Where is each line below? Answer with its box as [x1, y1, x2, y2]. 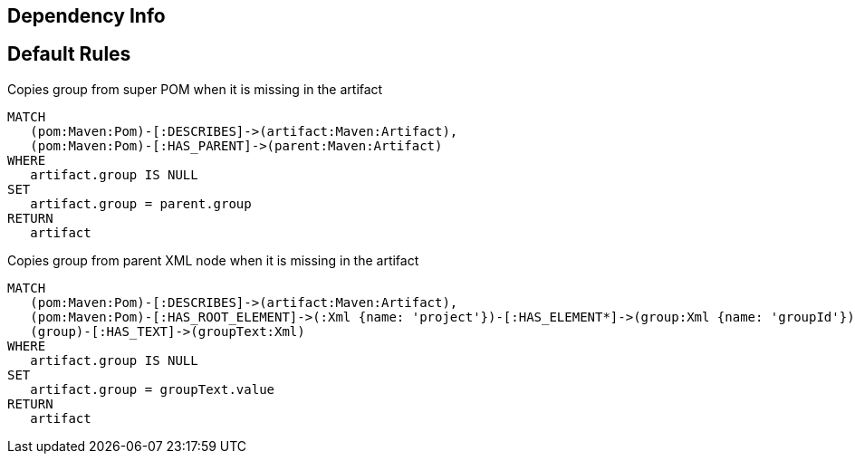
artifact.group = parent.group [30, 196, 252, 211]
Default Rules [7, 43, 131, 66]
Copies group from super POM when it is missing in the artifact [7, 81, 383, 97]
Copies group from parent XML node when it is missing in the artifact [7, 252, 419, 268]
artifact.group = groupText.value [30, 381, 275, 397]
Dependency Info [7, 5, 166, 27]
